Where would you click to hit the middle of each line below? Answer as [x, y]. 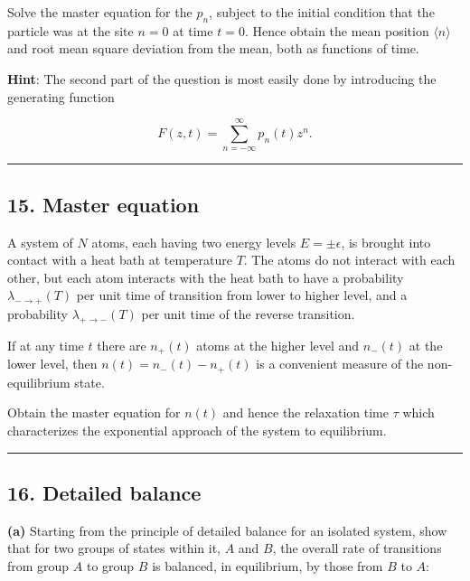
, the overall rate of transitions [357, 548]
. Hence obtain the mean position [337, 30]
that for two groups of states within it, [114, 548]
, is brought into [386, 242]
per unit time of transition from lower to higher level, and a [242, 295]
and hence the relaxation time [305, 412]
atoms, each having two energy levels [194, 242]
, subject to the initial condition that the [322, 12]
